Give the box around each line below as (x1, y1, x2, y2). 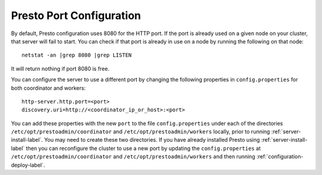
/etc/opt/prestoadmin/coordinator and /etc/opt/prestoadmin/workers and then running (11, 153, 256, 160)
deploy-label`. (11, 161, 45, 168)
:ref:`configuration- (256, 153, 304, 160)
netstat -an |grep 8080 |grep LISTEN (21, 52, 132, 59)
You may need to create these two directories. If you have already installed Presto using (44, 136, 261, 143)
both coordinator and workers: (11, 84, 86, 92)
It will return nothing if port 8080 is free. (11, 65, 110, 72)
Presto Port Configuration (11, 9, 141, 22)
